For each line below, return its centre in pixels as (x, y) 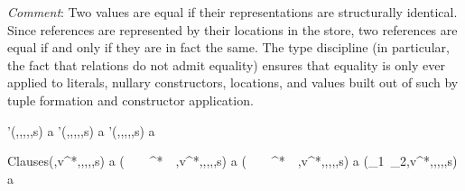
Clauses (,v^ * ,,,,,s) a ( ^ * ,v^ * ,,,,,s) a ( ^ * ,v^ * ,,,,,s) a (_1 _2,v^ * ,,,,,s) (232, 161)
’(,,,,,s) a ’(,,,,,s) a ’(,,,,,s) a (81, 130)
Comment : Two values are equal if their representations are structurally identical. (232, 12)
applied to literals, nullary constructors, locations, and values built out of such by (233, 82)
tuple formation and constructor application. (130, 100)
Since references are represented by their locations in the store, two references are (232, 29)
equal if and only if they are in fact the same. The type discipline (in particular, (228, 47)
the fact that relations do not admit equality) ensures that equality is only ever (226, 64)
